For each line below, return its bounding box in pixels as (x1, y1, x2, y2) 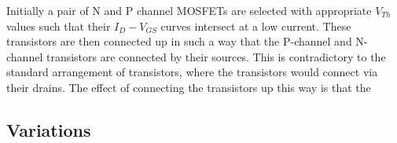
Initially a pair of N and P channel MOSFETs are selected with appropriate (6, 2, 372, 18)
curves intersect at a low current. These (160, 17, 351, 34)
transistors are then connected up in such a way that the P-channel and (6, 33, 352, 49)
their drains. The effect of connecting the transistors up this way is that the (6, 79, 371, 95)
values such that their (6, 17, 111, 34)
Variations (6, 117, 91, 141)
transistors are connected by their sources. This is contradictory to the (46, 48, 386, 64)
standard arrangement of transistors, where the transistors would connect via (6, 64, 378, 80)
